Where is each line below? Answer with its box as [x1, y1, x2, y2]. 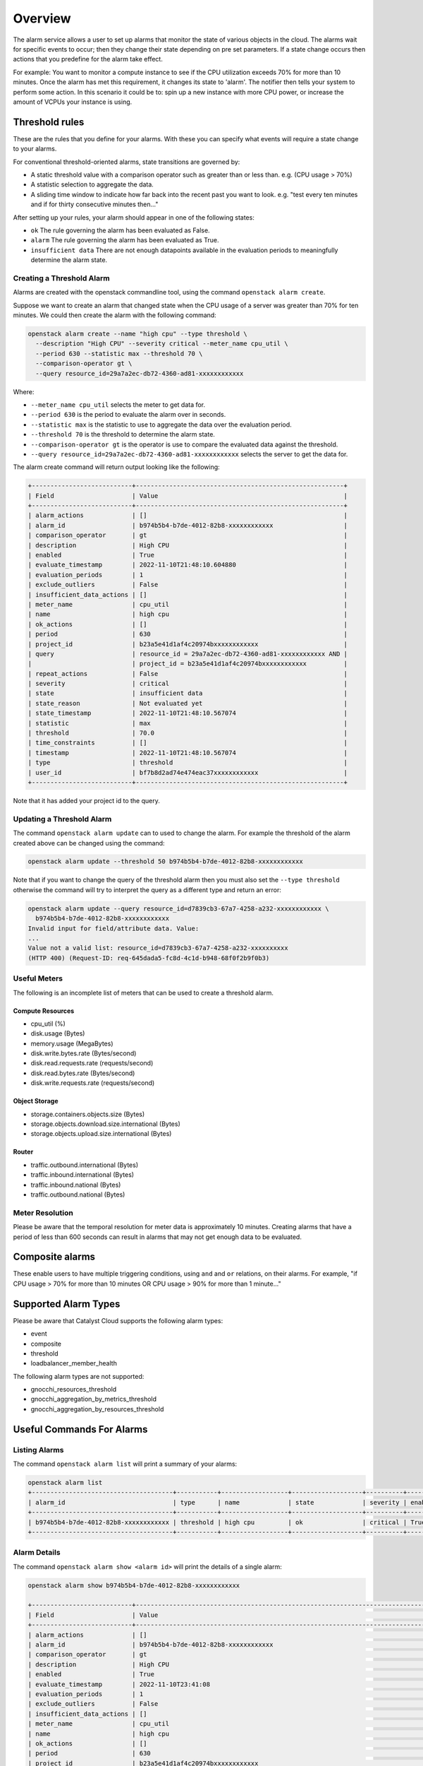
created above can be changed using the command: [13, 838, 165, 847]
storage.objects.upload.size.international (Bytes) [30, 1130, 172, 1138]
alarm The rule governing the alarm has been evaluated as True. [30, 236, 219, 244]
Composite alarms [13, 1251, 95, 1263]
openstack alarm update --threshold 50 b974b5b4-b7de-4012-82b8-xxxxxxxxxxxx [27, 858, 303, 865]
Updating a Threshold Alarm [13, 814, 112, 824]
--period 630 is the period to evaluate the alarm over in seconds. [30, 410, 226, 419]
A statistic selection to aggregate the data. [30, 180, 154, 189]
